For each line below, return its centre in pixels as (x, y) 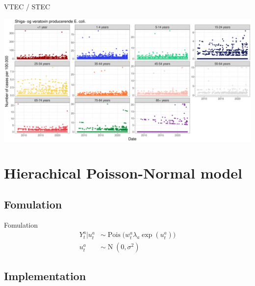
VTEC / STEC (27, 6)
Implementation (45, 275)
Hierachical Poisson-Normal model (123, 173)
